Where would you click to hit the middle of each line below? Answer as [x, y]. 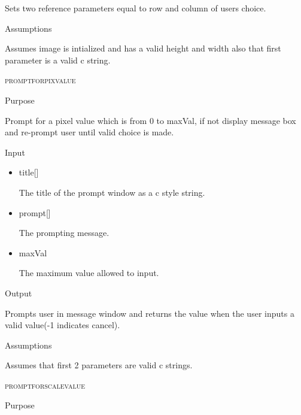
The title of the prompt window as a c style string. [112, 192]
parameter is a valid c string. [58, 60]
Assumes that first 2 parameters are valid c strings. [99, 365]
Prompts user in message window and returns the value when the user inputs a [150, 313]
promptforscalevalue [45, 385]
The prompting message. [64, 233]
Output [19, 293]
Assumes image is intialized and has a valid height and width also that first [143, 48]
